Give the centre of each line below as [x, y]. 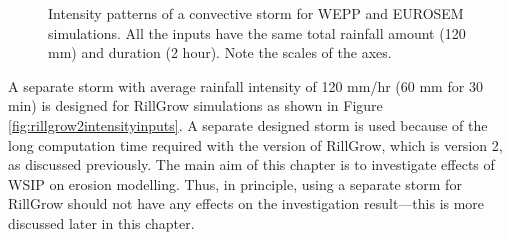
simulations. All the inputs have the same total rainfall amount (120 [257, 32]
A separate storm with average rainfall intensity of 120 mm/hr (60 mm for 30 [245, 85]
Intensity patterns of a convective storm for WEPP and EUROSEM [256, 13]
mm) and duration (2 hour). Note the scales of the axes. [220, 52]
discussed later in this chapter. [101, 222]
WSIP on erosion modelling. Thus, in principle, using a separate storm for [235, 183]
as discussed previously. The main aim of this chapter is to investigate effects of [251, 164]
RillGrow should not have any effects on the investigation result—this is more [246, 203]
